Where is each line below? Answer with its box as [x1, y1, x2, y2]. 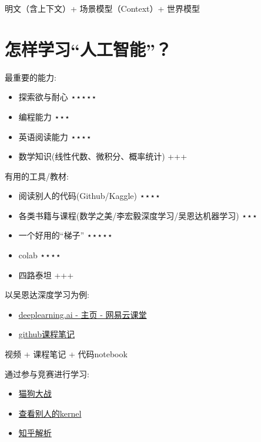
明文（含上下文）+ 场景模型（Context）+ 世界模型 [5, 2, 200, 14]
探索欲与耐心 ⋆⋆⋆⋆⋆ [18, 91, 97, 103]
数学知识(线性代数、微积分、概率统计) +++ [18, 150, 188, 162]
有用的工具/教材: [5, 170, 69, 182]
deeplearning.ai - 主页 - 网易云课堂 [18, 308, 147, 320]
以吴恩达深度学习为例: [5, 288, 89, 301]
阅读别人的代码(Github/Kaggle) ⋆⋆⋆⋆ [18, 190, 160, 202]
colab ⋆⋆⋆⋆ [18, 249, 61, 261]
